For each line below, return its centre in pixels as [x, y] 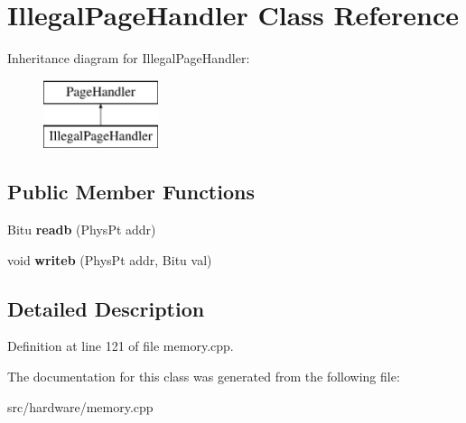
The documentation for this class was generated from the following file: [204, 377]
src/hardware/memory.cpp [80, 406]
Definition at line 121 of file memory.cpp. [121, 346]
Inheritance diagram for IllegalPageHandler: [129, 58]
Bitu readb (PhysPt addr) [82, 230]
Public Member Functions [131, 192]
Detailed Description [106, 308]
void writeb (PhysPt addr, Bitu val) [110, 259]
